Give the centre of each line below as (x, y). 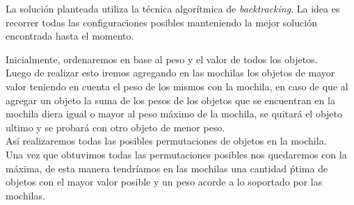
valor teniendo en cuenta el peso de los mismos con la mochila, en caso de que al (177, 86)
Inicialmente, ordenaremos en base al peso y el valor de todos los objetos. (162, 59)
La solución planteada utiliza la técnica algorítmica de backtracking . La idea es (173, 8)
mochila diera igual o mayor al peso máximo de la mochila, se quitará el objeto (174, 114)
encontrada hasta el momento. (70, 36)
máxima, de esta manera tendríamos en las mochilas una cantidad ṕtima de (167, 168)
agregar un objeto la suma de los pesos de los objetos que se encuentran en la (170, 100)
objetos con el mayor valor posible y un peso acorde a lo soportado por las (164, 182)
